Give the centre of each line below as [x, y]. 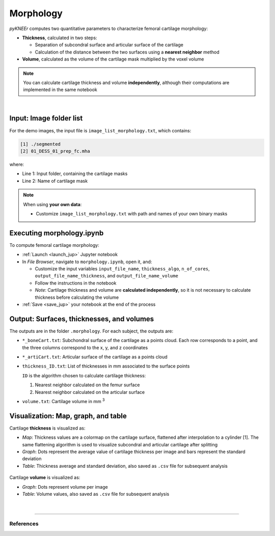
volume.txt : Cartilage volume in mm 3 [64, 401]
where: [17, 164]
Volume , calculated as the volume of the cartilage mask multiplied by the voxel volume [113, 59]
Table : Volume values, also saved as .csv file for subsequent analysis [96, 494]
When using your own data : [52, 204]
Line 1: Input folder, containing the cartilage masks [75, 174]
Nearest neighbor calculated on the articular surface [90, 392]
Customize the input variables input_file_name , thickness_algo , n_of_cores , [122, 269]
